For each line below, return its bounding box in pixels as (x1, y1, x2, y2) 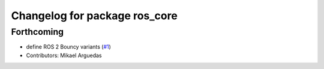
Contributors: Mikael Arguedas (26, 52, 102, 59)
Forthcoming (11, 26, 64, 37)
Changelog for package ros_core (11, 9, 178, 22)
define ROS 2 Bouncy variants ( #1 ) (26, 43, 111, 50)
